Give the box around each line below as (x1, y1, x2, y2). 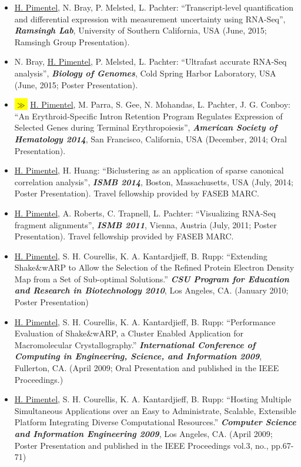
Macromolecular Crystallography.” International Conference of (14, 338, 256, 351)
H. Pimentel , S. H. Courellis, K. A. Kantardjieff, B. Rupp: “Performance (14, 315, 276, 328)
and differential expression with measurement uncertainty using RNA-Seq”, (14, 12, 286, 25)
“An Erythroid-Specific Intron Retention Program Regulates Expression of (14, 109, 283, 122)
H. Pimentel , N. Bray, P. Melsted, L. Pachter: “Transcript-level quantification (14, 1, 293, 13)
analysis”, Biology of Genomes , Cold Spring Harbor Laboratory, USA (14, 66, 276, 79)
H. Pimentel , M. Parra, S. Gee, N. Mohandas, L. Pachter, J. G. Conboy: (30, 98, 291, 111)
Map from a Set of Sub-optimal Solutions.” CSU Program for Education (14, 272, 289, 285)
